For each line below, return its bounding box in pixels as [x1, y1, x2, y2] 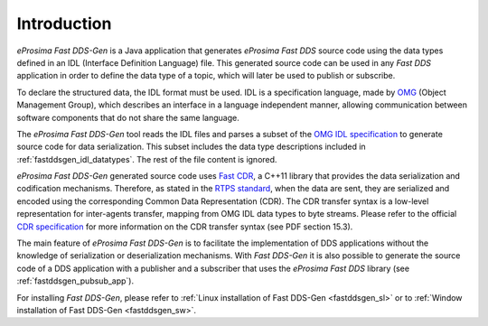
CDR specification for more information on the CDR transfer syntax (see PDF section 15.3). [16, 221, 353, 232]
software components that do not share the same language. [16, 112, 239, 123]
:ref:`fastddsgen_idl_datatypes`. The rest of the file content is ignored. [16, 154, 277, 164]
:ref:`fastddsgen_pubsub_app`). [16, 275, 135, 286]
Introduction [16, 14, 112, 33]
